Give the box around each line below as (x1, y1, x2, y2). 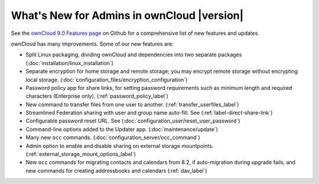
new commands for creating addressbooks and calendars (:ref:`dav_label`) (25, 167, 207, 174)
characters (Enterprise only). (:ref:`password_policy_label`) (25, 92, 168, 100)
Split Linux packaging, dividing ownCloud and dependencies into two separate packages (25, 51, 242, 59)
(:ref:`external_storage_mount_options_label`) (25, 151, 136, 158)
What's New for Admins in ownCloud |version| (11, 9, 244, 22)
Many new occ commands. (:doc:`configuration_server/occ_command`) (25, 134, 200, 141)
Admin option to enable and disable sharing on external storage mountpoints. (25, 142, 214, 149)
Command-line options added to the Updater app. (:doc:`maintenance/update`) (25, 125, 219, 133)
